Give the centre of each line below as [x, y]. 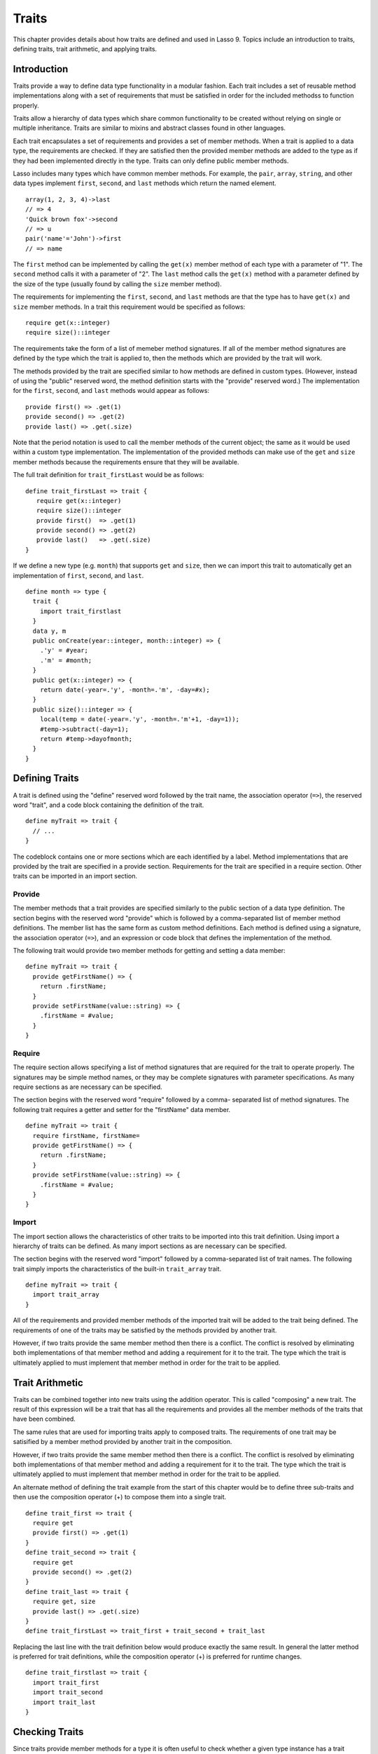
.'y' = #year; [64, 650]
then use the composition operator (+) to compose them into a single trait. [120, 1497]
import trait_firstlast [80, 611]
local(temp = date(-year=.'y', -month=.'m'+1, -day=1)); [139, 719]
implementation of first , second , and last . [78, 575]
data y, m [49, 631]
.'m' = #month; [66, 660]
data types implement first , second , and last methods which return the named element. [145, 183]
